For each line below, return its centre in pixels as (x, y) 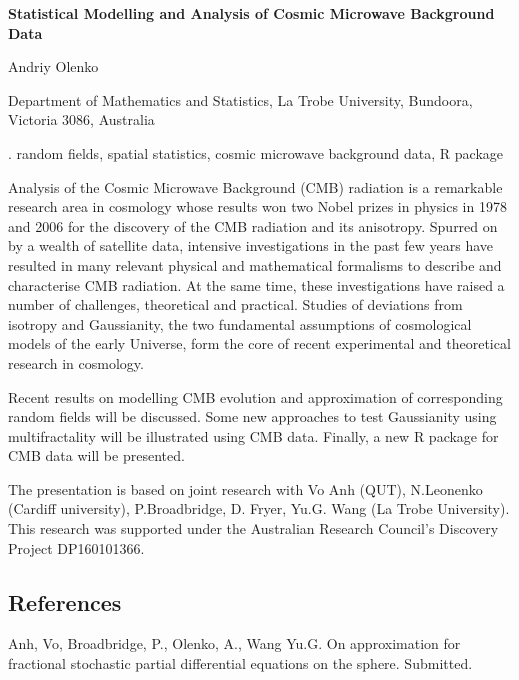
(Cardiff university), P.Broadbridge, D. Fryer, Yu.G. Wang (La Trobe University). (259, 508)
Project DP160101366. (76, 547)
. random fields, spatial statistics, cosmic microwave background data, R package (256, 152)
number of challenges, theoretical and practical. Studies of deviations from (235, 304)
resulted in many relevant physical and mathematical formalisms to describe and (255, 264)
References (65, 601)
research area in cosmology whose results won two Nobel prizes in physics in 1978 (257, 206)
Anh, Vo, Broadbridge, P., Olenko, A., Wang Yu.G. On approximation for (234, 643)
